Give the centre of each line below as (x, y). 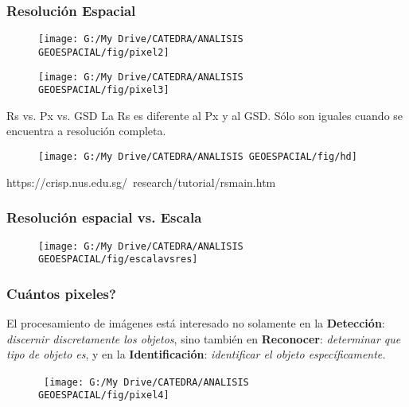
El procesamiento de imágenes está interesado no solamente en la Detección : (196, 323)
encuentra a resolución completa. (86, 131)
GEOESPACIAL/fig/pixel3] (104, 90)
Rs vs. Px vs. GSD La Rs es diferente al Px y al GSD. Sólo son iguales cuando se (205, 115)
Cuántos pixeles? (61, 293)
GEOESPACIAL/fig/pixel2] (104, 52)
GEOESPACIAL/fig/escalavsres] (118, 260)
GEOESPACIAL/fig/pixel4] (104, 395)
